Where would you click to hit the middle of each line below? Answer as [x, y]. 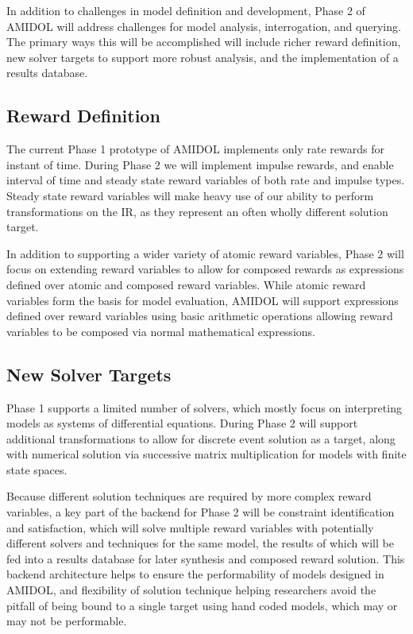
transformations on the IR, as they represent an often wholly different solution [197, 211]
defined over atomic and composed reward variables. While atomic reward [186, 284]
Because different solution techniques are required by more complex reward [189, 496]
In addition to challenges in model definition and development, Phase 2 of [186, 10]
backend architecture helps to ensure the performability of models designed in [195, 574]
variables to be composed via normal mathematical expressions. [161, 331]
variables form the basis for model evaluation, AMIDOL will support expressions [203, 300]
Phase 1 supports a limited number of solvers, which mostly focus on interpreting [204, 407]
